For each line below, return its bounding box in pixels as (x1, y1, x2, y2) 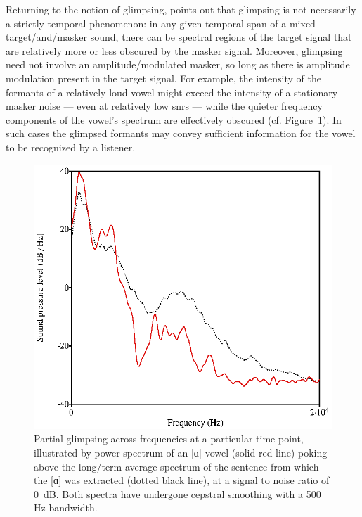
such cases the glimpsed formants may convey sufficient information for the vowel (6, 126, 356, 141)
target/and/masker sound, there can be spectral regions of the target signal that (6, 30, 352, 44)
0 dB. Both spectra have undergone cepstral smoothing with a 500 (34, 486, 321, 501)
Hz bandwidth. (34, 500, 98, 515)
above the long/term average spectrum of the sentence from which (34, 459, 319, 473)
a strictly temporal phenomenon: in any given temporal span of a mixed (6, 15, 316, 30)
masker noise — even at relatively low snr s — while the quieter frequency (6, 98, 323, 113)
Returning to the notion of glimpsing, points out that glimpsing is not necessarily (6, 2, 356, 16)
